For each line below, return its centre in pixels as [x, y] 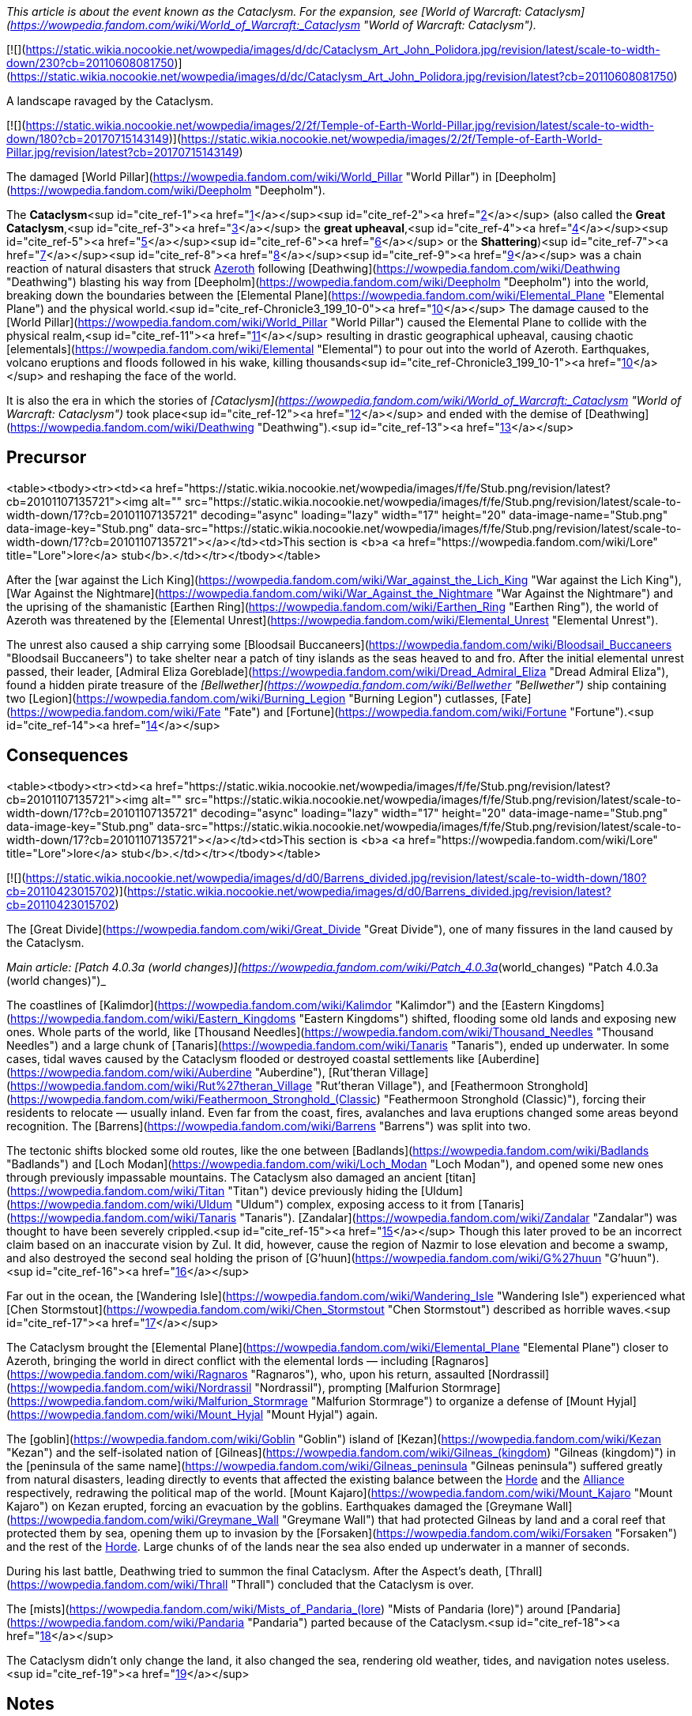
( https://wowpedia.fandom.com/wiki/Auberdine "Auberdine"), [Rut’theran [196, 1072]
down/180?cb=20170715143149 [88, 139]
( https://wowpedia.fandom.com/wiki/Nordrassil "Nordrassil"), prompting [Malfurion [223, 1387]
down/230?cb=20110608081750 [90, 63]
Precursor [47, 458]
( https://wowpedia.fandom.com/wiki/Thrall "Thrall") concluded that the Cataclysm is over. [240, 1584]
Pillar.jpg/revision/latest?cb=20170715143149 [123, 152]
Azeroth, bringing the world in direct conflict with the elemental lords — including [218, 1360]
